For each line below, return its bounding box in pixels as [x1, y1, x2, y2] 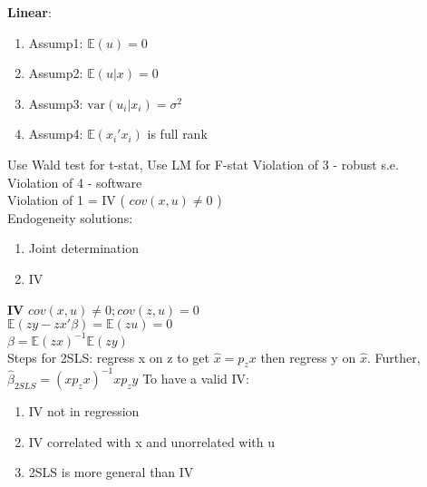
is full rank [147, 124, 208, 143]
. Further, [366, 347, 421, 366]
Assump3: [28, 93, 83, 112]
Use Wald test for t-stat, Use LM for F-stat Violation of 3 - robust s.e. [7, 154, 399, 173]
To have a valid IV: [142, 368, 249, 387]
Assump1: [28, 33, 83, 52]
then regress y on [260, 347, 356, 366]
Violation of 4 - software [7, 172, 142, 191]
